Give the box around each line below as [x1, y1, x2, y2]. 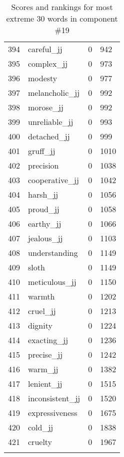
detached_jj [28, 130, 70, 142]
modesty [28, 72, 57, 84]
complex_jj [28, 58, 68, 69]
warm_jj [28, 363, 58, 375]
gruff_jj [28, 145, 55, 157]
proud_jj [28, 203, 59, 215]
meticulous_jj [28, 276, 76, 287]
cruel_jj [28, 305, 56, 317]
